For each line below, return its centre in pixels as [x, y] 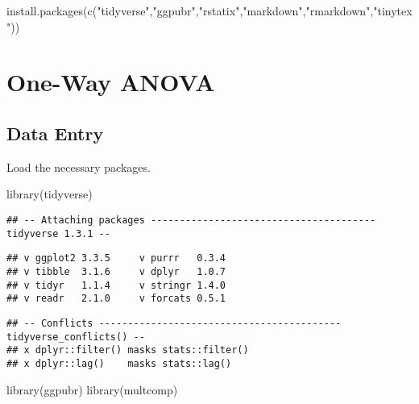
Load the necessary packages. [79, 167]
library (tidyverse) [50, 194]
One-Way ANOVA [111, 82]
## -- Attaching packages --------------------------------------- [191, 220]
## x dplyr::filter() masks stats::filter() [128, 350]
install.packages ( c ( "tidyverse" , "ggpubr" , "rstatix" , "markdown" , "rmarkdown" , [190, 10]
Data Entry [55, 133]
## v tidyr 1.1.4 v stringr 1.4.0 [116, 285]
